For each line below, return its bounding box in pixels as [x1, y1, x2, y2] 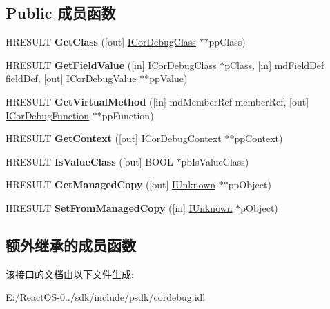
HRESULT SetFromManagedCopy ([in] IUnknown [6, 200, 233, 215]
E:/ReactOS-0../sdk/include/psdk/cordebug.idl [6, 290, 206, 304]
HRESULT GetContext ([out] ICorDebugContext [6, 131, 222, 146]
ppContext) [234, 131, 283, 146]
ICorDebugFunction [6, 108, 90, 122]
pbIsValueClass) [181, 154, 249, 168]
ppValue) [149, 71, 188, 86]
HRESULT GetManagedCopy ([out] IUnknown [6, 177, 216, 192]
